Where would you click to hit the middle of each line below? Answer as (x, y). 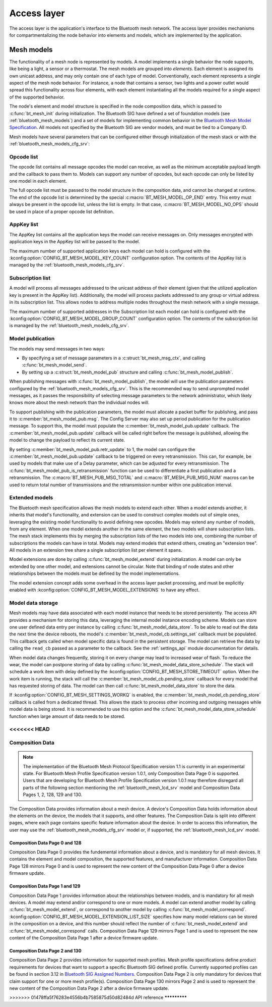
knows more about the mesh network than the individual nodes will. (79, 403)
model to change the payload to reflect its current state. (67, 440)
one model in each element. (38, 181)
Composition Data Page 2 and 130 (45, 950)
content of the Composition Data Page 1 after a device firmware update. (84, 938)
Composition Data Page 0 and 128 (45, 842)
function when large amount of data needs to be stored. (67, 716)
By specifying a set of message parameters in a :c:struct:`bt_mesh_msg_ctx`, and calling (114, 358)
